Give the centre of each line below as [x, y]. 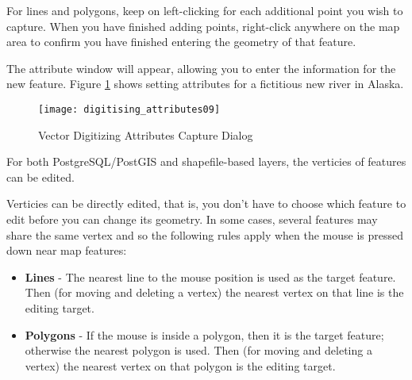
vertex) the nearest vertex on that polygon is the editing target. [180, 365]
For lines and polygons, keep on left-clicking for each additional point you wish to [205, 10]
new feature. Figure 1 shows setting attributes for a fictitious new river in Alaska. [205, 84]
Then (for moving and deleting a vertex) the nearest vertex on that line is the [214, 292]
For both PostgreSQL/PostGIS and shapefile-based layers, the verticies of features [206, 161]
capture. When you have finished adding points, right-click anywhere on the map [203, 26]
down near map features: [67, 250]
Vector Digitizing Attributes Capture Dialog [146, 134]
